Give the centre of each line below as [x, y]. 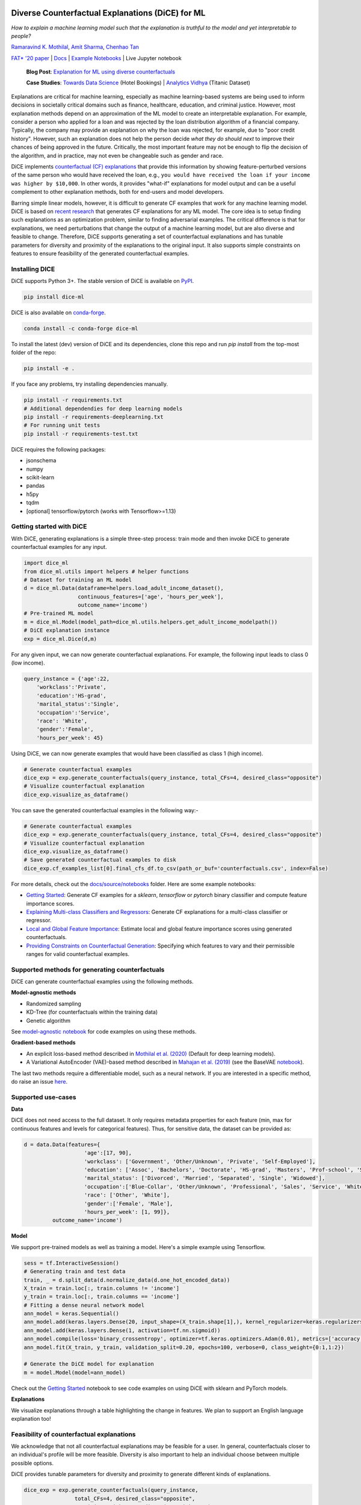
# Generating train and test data [75, 1271]
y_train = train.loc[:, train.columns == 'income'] [102, 1297]
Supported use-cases [44, 1097]
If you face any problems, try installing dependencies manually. [90, 384]
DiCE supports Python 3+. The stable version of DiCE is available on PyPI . [103, 281]
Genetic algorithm [48, 1020]
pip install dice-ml [54, 297]
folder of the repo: [34, 353]
